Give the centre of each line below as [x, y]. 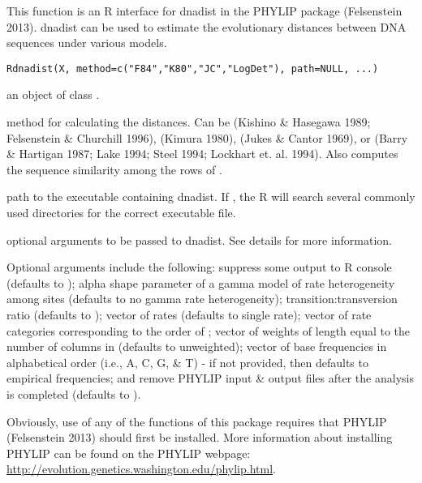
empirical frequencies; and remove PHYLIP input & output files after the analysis [210, 378]
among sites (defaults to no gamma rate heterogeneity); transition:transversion [202, 299]
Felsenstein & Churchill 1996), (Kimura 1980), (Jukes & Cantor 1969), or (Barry [207, 137]
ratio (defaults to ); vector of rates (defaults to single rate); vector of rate [189, 314]
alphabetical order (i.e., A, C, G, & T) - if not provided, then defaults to [187, 362]
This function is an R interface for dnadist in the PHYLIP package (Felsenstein [205, 11]
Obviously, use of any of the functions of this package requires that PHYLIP [197, 421]
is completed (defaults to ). [74, 393]
